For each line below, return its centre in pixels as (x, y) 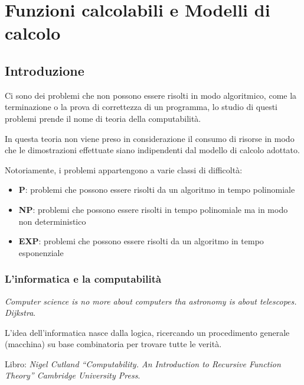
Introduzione (45, 70)
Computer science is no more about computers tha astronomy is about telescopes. (151, 301)
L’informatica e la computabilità (83, 279)
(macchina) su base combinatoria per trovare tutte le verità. (113, 344)
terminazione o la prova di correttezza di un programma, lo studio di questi (141, 107)
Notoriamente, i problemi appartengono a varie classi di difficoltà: (124, 169)
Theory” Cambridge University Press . (73, 375)
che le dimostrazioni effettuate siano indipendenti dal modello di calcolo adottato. (152, 150)
